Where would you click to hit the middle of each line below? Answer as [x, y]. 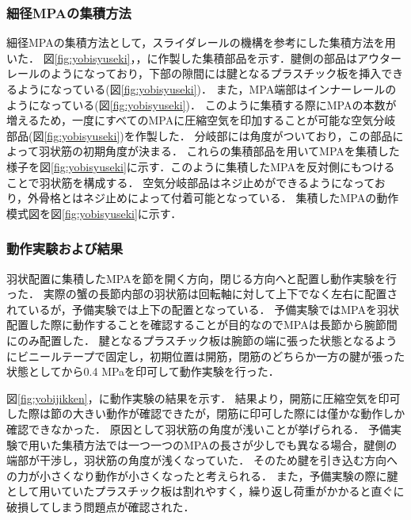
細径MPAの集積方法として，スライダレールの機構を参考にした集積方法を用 [201, 42]
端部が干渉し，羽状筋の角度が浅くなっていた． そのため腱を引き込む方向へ [202, 460]
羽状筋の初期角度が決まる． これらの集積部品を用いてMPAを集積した [219, 151]
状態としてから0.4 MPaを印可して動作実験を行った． [143, 371]
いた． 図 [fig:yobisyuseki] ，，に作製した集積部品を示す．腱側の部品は [182, 57]
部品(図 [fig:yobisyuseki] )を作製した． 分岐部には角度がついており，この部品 [200, 135]
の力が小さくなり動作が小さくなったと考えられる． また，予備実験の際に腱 [202, 475]
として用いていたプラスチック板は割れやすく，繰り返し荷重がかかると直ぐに [205, 491]
